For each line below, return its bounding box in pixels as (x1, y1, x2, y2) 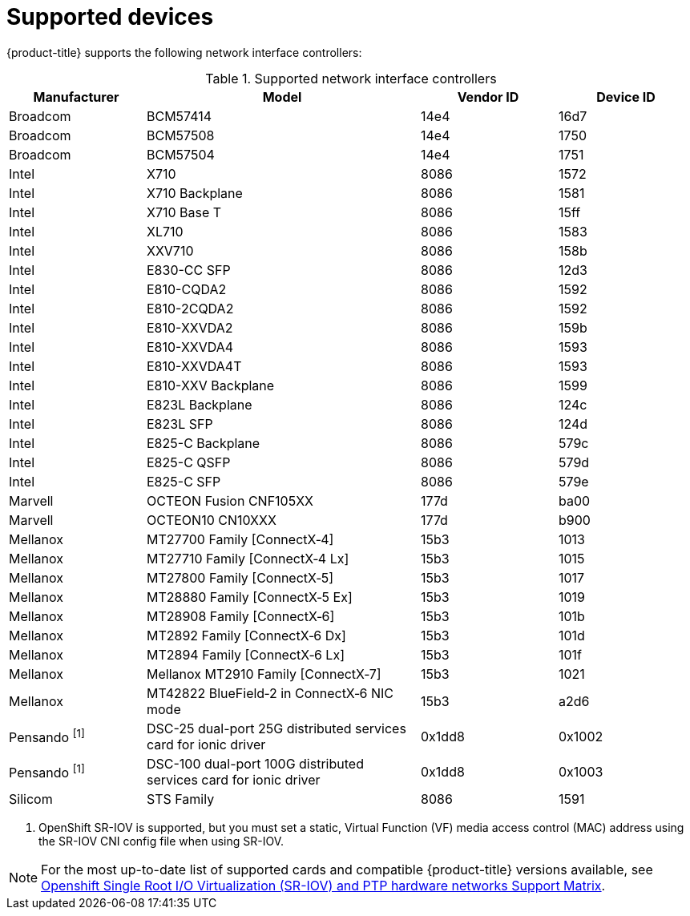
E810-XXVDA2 (147, 319, 233, 336)
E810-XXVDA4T (147, 357, 242, 374)
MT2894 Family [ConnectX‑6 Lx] (147, 646, 345, 663)
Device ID (596, 88, 656, 105)
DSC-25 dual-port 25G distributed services (147, 720, 406, 736)
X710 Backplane (147, 184, 243, 201)
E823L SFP (147, 415, 213, 432)
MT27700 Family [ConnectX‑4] (147, 531, 334, 547)
